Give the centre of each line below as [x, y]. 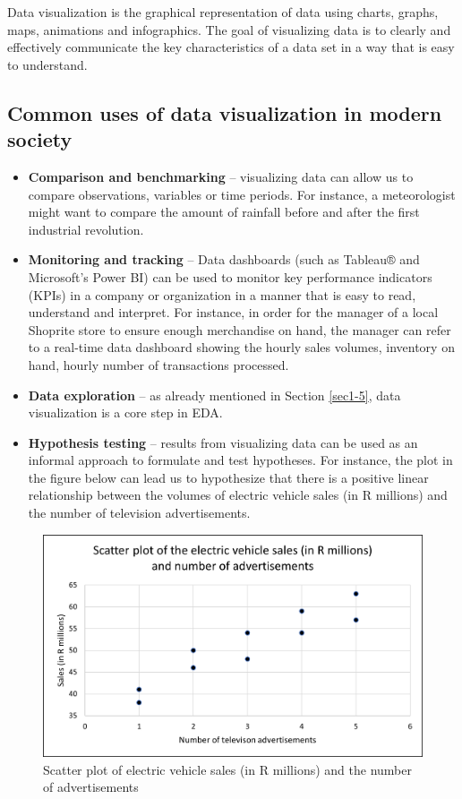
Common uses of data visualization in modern [225, 112]
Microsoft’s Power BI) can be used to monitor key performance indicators [230, 276]
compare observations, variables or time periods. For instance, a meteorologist [242, 194]
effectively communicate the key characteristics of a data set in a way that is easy [231, 47]
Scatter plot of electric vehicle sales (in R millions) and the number [227, 769]
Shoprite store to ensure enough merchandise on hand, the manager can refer [240, 329]
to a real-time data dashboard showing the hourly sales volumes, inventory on [241, 347]
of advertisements [91, 787]
